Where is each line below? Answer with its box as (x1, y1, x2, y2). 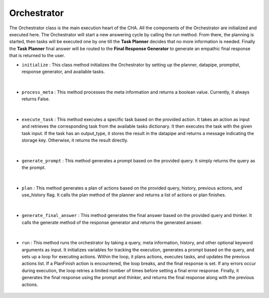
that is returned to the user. (9, 53, 65, 59)
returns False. (21, 96, 50, 102)
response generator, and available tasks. (21, 69, 105, 74)
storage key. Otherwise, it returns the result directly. (21, 137, 129, 144)
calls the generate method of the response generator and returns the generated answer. (21, 219, 203, 225)
